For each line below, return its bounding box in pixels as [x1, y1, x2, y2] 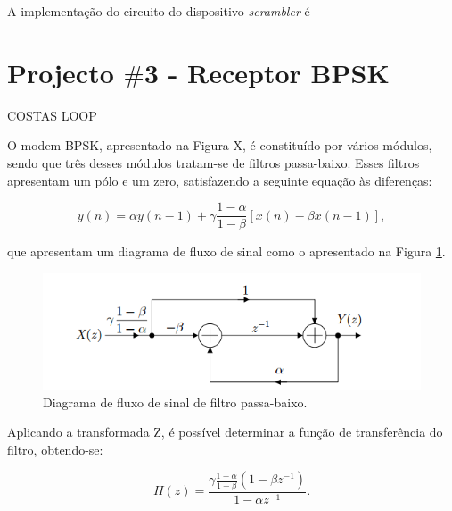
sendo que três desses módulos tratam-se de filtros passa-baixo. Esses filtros [7, 153, 420, 172]
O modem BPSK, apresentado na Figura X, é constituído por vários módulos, [7, 136, 432, 155]
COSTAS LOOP [7, 105, 97, 124]
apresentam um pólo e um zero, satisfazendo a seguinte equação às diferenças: [7, 171, 432, 189]
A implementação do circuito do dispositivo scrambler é [7, 2, 310, 20]
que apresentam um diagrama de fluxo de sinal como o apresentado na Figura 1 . [7, 242, 446, 261]
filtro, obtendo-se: [7, 440, 103, 458]
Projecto [7, 54, 114, 90]
